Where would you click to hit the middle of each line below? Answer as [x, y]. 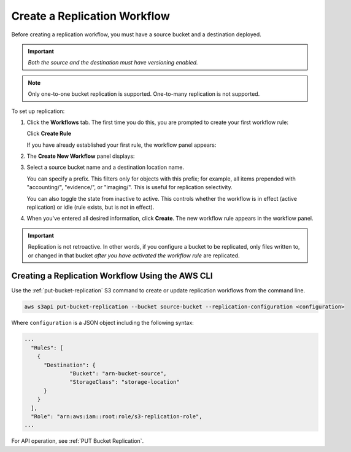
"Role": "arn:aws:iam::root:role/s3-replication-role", [117, 416]
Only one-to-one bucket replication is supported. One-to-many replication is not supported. [144, 94]
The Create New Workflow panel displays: [81, 156]
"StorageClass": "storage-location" [125, 382]
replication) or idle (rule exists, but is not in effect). [91, 207]
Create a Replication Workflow [91, 16]
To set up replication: [38, 111]
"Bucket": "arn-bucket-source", [118, 374]
